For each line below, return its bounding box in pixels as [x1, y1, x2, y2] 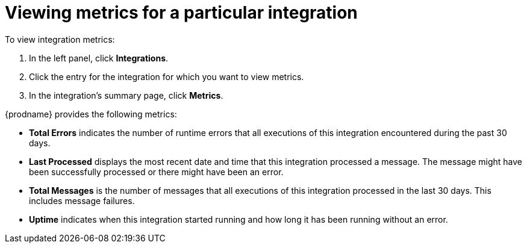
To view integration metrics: [5, 34, 115, 45]
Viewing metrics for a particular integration [5, 2, 358, 23]
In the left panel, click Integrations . [29, 52, 169, 63]
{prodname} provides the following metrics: [5, 108, 177, 119]
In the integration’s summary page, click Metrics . [29, 90, 223, 101]
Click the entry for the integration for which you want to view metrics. [29, 71, 304, 82]
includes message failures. [29, 195, 135, 206]
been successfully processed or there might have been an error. [29, 166, 284, 177]
